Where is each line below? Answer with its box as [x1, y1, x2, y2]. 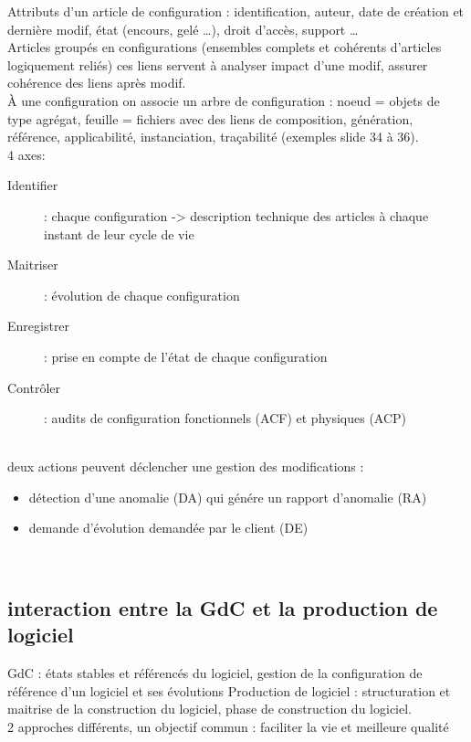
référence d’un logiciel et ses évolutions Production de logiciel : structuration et [7, 681, 451, 700]
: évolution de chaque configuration [44, 285, 240, 304]
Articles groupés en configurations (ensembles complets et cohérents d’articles [7, 37, 442, 57]
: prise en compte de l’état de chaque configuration [44, 346, 328, 366]
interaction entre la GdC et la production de [7, 594, 438, 622]
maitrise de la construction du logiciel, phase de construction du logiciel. [7, 699, 412, 718]
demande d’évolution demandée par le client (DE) [28, 518, 309, 537]
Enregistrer [7, 316, 70, 335]
